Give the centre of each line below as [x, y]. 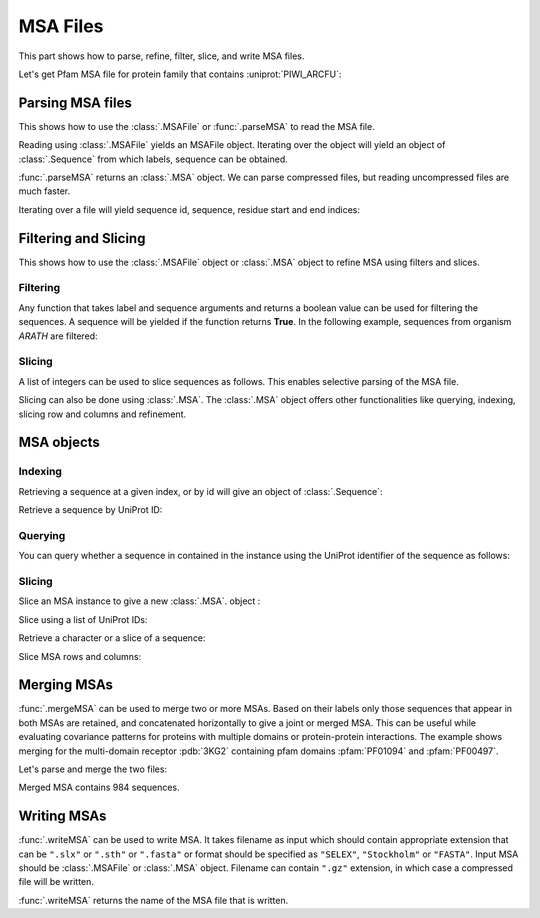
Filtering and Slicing [82, 238]
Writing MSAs [62, 816]
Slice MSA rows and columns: [80, 656]
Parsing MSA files [75, 102]
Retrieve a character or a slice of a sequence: [112, 638]
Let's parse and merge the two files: [93, 769]
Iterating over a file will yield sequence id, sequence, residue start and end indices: [189, 209]
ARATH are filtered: [58, 336]
